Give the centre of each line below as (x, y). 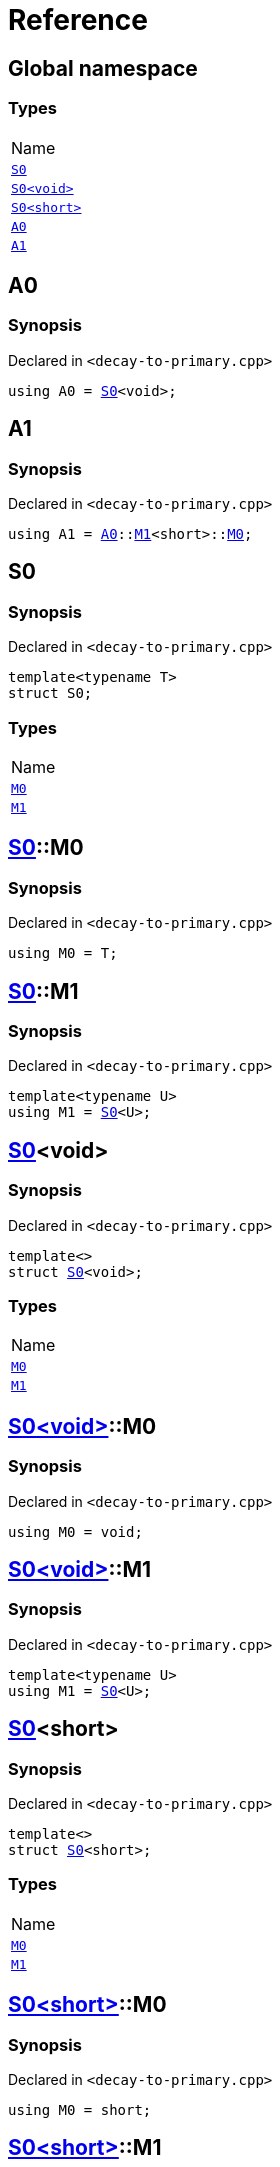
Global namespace (103, 68)
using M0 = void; (75, 1531)
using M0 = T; (63, 953)
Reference (78, 20)
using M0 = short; (80, 2109)
